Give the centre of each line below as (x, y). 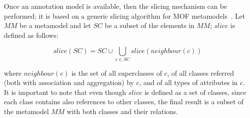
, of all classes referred (201, 73)
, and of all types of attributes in (188, 82)
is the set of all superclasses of (117, 73)
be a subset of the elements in (150, 25)
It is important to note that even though (65, 92)
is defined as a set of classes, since (195, 92)
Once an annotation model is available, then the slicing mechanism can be (116, 6)
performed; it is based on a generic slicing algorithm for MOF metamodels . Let (125, 15)
